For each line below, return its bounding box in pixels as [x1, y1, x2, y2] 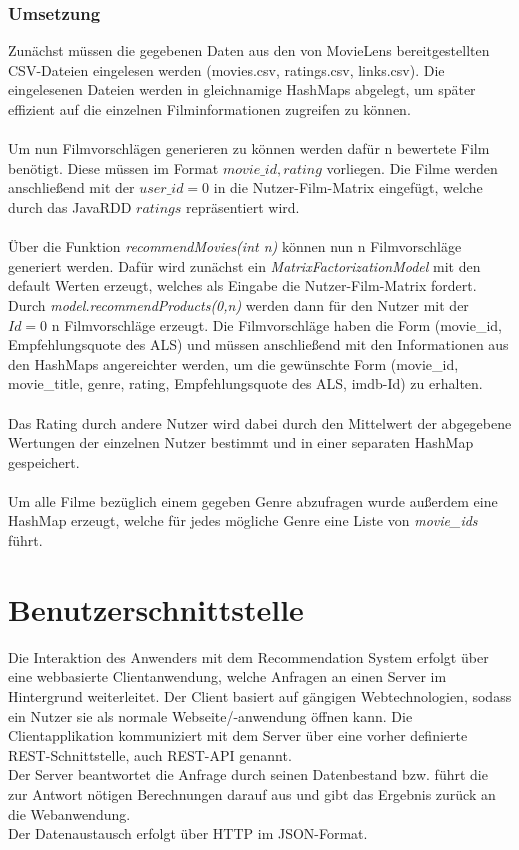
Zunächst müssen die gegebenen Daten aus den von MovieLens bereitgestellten [8, 40, 490, 61]
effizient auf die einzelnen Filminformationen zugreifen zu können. [8, 99, 411, 119]
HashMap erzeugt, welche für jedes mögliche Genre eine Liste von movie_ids [8, 510, 478, 531]
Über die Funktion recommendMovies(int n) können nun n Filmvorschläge [8, 236, 462, 257]
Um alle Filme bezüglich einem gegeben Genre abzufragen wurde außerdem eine [8, 490, 498, 511]
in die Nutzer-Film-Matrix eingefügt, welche [213, 177, 483, 198]
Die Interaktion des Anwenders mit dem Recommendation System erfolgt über [8, 646, 489, 667]
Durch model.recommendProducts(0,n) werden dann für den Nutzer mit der [8, 294, 469, 315]
